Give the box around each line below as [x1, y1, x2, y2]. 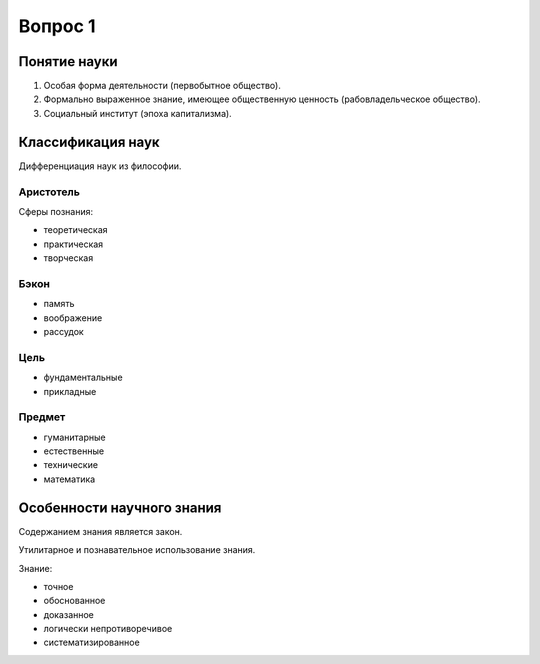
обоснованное [43, 595, 106, 607]
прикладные [43, 385, 97, 397]
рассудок [43, 325, 84, 337]
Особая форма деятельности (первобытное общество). [43, 80, 282, 92]
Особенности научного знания [18, 499, 222, 516]
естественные [43, 445, 105, 457]
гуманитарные [43, 431, 107, 443]
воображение [43, 311, 103, 324]
